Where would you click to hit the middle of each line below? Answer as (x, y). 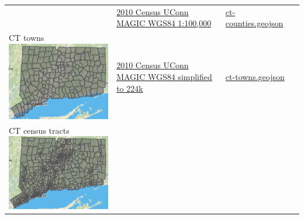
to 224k (130, 88)
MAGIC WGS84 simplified (164, 76)
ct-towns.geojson (255, 76)
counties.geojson (254, 23)
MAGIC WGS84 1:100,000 (164, 23)
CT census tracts (39, 130)
